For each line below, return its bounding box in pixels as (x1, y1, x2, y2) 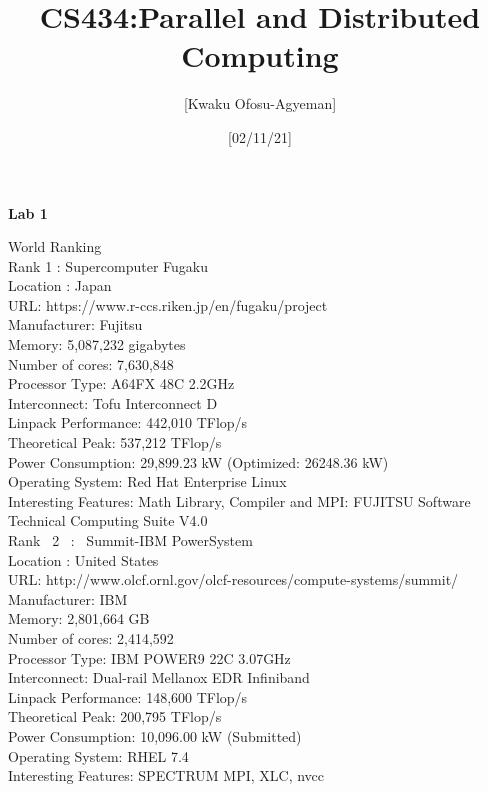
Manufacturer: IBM (8, 588, 128, 609)
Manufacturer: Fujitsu (8, 314, 143, 335)
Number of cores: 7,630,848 (8, 353, 174, 374)
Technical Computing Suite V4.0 (8, 510, 208, 531)
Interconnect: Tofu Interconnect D (8, 392, 218, 413)
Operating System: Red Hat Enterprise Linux (8, 471, 287, 492)
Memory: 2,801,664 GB (8, 608, 150, 629)
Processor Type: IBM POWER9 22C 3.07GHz (8, 647, 291, 668)
